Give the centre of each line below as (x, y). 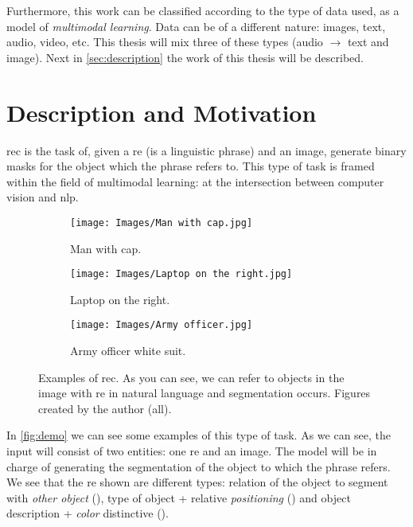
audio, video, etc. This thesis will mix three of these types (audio (165, 42)
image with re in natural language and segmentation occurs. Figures (205, 393)
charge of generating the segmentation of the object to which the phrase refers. (199, 466)
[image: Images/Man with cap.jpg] (162, 223)
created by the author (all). (105, 408)
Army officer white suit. (128, 351)
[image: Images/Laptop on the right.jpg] (181, 274)
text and (368, 42)
